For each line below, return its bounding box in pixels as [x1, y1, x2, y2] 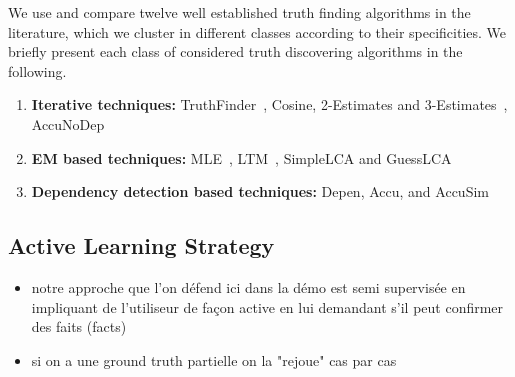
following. [8, 60, 67, 81]
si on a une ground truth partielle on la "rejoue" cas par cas [31, 349, 397, 370]
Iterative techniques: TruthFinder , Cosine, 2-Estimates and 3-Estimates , [31, 94, 508, 115]
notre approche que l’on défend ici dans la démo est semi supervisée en [31, 276, 466, 297]
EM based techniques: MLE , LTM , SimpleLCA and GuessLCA [31, 147, 452, 168]
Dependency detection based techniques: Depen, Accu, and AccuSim [31, 181, 489, 202]
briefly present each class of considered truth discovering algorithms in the [8, 41, 463, 62]
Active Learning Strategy [8, 230, 275, 261]
